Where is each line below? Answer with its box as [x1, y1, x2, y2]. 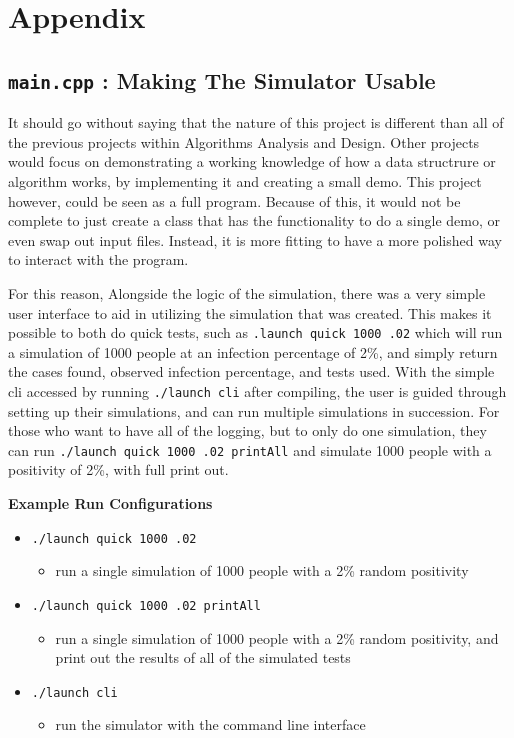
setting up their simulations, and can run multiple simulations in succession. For [8, 400, 500, 421]
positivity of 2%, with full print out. [8, 459, 229, 480]
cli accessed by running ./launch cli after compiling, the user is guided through [8, 380, 507, 401]
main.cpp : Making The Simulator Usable [8, 64, 436, 95]
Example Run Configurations [8, 493, 213, 514]
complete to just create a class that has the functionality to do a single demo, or [8, 210, 500, 231]
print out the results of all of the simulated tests [55, 647, 351, 668]
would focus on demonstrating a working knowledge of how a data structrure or [8, 151, 496, 172]
